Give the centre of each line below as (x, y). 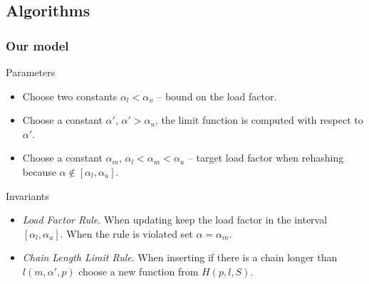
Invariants (27, 195)
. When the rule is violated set (126, 233)
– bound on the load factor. (217, 96)
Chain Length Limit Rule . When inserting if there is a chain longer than (180, 257)
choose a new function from (139, 271)
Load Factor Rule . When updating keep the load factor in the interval (175, 220)
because (39, 171)
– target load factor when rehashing (266, 158)
